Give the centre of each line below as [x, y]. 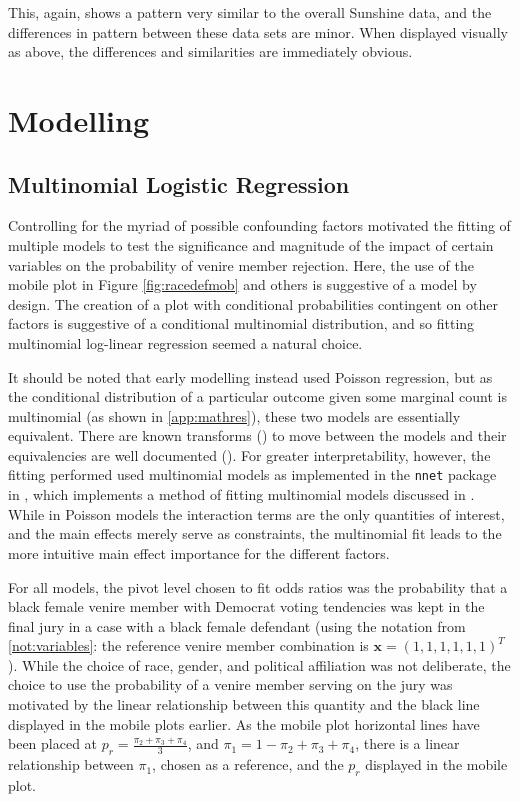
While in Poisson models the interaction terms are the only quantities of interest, [256, 513]
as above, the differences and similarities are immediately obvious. [210, 51]
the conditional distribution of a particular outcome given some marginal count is [257, 396]
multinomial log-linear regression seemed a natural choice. [185, 342]
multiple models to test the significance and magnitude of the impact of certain [251, 244]
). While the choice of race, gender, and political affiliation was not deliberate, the [259, 664]
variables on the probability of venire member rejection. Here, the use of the [241, 264]
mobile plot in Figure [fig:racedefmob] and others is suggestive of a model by [242, 284]
